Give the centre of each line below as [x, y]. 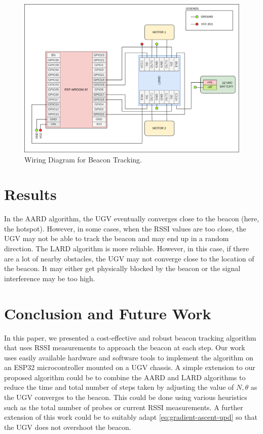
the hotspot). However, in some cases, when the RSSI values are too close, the [125, 228]
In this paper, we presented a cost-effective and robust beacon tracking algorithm [130, 337]
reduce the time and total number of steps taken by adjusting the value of [119, 387]
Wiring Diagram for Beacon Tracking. [83, 159]
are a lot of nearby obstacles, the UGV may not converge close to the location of [129, 258]
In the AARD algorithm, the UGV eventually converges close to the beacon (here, [132, 219]
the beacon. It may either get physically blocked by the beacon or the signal [122, 268]
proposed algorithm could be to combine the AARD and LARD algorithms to [125, 377]
